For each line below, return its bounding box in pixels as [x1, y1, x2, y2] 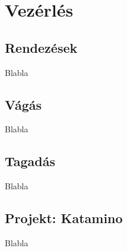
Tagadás [5, 152, 56, 170]
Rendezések [5, 38, 78, 56]
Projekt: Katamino [5, 209, 123, 227]
